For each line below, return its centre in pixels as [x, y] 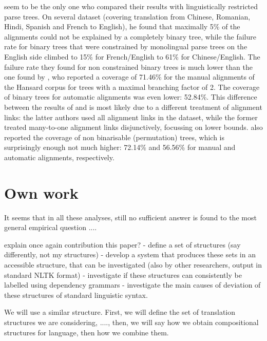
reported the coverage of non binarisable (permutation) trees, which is [115, 137]
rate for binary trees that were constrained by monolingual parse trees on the [126, 46]
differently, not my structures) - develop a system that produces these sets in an [130, 254]
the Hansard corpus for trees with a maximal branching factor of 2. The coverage [132, 87]
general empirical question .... [51, 227]
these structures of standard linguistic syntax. [76, 295]
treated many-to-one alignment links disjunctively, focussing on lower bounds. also [133, 127]
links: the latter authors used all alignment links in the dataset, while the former [131, 117]
